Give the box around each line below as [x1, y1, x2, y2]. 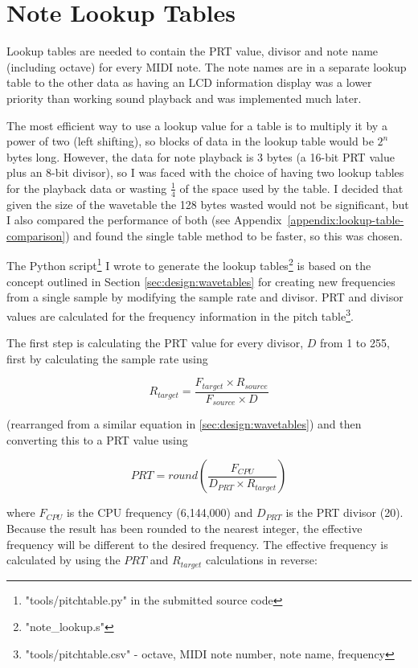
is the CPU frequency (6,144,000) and [66, 504, 253, 521]
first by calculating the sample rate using [6, 350, 208, 367]
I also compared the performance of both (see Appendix [6, 211, 282, 228]
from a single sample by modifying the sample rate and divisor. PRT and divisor [6, 289, 404, 305]
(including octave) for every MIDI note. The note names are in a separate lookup [6, 58, 407, 75]
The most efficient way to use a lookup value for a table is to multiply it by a [6, 117, 387, 133]
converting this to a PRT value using [6, 431, 188, 448]
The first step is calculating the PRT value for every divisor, [6, 334, 304, 351]
